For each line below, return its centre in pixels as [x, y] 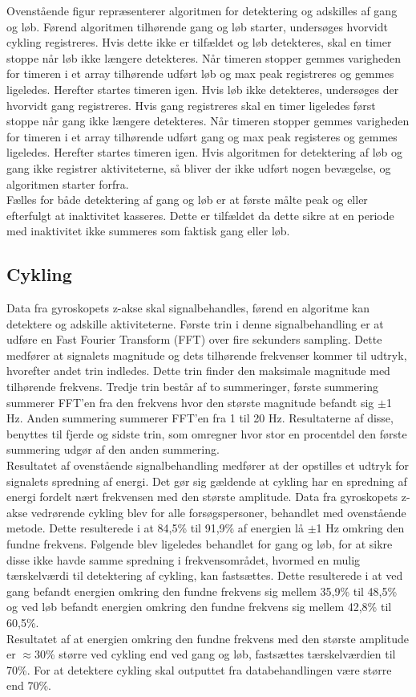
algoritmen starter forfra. [68, 183]
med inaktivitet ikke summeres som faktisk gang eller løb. [148, 231]
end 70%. [29, 685]
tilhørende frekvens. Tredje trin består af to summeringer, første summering [192, 387]
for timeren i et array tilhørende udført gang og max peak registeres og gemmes [202, 136]
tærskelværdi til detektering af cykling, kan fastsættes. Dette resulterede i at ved [205, 575]
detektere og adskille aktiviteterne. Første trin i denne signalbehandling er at [195, 323]
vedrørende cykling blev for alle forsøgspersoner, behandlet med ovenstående [218, 512]
